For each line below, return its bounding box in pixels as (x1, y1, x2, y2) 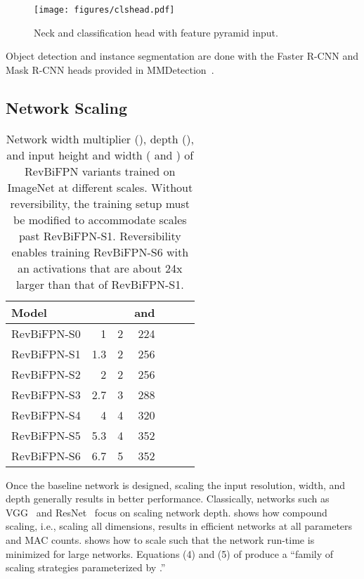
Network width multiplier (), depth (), (6, 130, 194, 147)
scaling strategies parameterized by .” (6, 560, 166, 575)
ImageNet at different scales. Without (7, 178, 193, 195)
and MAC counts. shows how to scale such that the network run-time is (6, 533, 315, 547)
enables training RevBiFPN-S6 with (11, 243, 189, 260)
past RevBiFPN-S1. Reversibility (18, 227, 181, 244)
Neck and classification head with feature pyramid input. (34, 25, 278, 39)
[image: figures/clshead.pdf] (34, 5, 175, 15)
